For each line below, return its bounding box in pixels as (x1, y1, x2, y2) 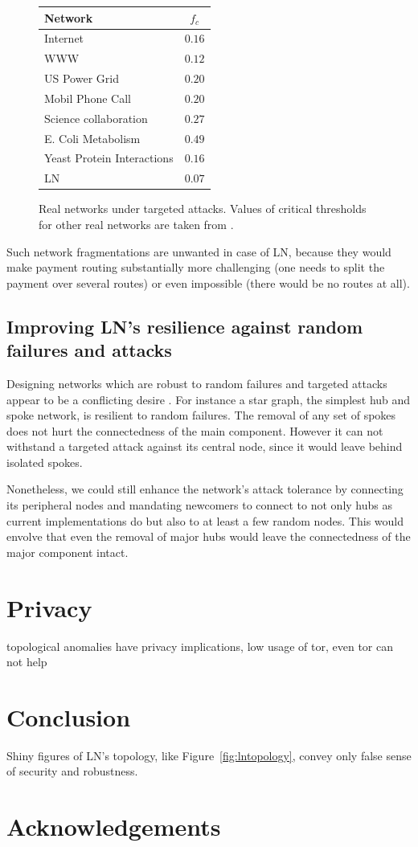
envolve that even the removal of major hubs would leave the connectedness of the (6, 528, 411, 545)
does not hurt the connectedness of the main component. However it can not (6, 422, 383, 439)
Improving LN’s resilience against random (6, 313, 363, 338)
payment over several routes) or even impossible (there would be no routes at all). (6, 274, 410, 291)
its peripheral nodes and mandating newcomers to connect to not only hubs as (6, 497, 393, 514)
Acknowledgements (6, 810, 221, 843)
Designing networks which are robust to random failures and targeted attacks (6, 374, 387, 391)
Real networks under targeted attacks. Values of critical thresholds (39, 200, 367, 217)
